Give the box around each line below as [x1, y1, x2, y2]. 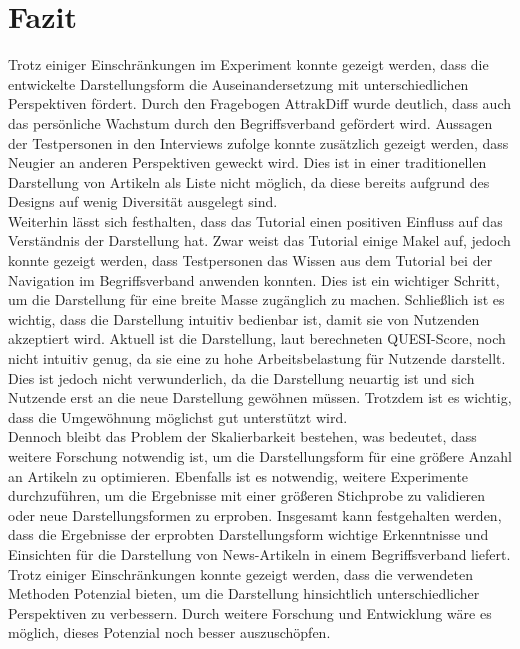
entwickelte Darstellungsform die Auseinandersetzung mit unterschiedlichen [8, 73, 469, 94]
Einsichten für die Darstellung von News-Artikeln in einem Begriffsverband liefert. [8, 543, 511, 564]
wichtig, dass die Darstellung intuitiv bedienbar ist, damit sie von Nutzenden [8, 308, 480, 329]
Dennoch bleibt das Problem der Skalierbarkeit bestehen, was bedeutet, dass [8, 426, 477, 447]
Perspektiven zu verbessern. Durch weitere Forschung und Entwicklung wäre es [8, 602, 492, 623]
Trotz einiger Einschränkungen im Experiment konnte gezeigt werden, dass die [8, 54, 489, 75]
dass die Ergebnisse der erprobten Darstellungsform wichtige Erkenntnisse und [8, 524, 489, 545]
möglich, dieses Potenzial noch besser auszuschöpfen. [8, 622, 331, 643]
